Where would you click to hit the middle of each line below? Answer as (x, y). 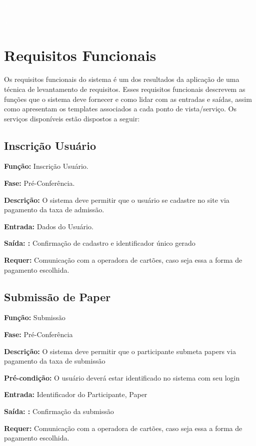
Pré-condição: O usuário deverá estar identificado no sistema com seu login (122, 377)
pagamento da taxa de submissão (55, 361)
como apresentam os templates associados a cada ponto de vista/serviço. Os (120, 109)
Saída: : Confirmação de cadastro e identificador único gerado (100, 243)
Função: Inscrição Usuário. (46, 166)
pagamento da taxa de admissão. (54, 210)
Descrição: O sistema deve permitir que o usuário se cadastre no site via (117, 200)
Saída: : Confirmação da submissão (59, 411)
